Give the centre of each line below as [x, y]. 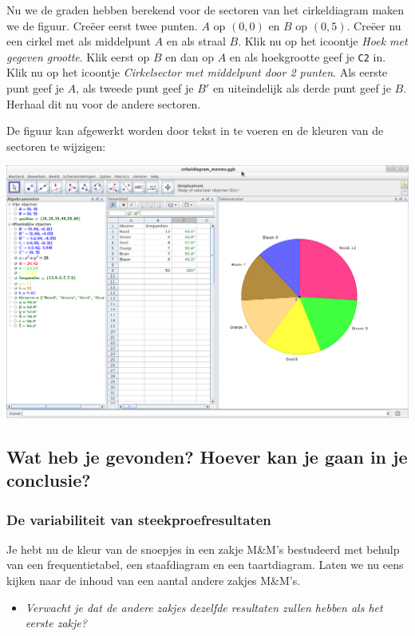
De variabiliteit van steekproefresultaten [139, 519]
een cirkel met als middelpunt [79, 41]
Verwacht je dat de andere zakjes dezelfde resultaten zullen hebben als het [204, 607]
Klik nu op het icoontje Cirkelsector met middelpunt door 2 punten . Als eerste [197, 72]
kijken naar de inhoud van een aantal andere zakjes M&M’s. [154, 581]
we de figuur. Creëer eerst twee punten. [102, 25]
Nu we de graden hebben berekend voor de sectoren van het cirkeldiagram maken [206, 10]
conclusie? [49, 480]
